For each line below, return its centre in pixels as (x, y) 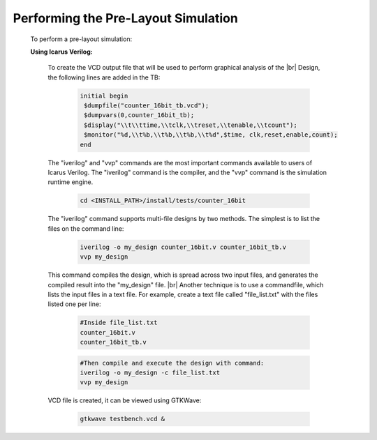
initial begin (104, 96)
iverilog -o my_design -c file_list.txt (150, 373)
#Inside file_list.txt (119, 323)
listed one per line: (74, 304)
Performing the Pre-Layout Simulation (126, 18)
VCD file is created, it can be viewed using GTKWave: (125, 400)
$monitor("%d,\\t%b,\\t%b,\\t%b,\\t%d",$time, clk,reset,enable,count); (211, 135)
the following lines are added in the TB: (104, 77)
